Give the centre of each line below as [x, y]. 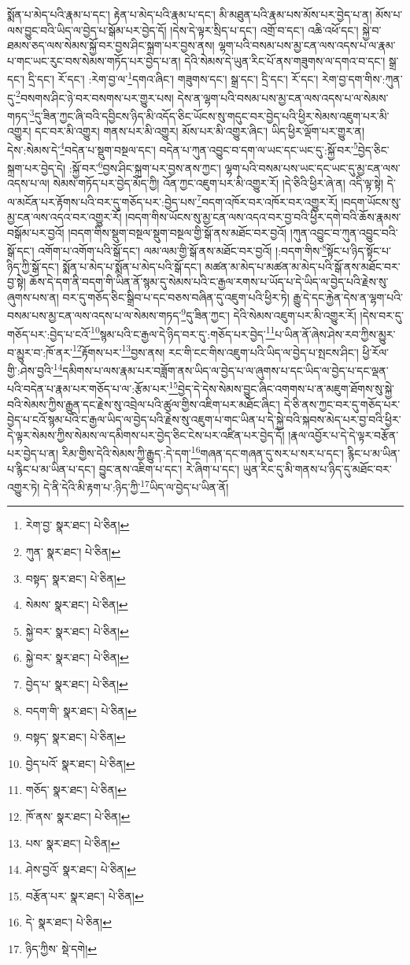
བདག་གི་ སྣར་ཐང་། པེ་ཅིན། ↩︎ [81, 710]
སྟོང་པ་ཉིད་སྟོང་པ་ [359, 250]
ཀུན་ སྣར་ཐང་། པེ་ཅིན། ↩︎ [73, 551]
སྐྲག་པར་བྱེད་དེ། [37, 167]
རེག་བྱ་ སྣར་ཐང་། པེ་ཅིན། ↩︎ [78, 525]
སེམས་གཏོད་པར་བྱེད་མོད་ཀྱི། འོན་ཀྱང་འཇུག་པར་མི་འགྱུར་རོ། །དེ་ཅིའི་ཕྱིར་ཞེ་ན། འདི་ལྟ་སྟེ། [218, 183]
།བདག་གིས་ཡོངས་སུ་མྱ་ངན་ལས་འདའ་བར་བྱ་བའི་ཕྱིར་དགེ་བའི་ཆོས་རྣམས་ [263, 217]
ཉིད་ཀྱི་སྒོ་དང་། [33, 266]
